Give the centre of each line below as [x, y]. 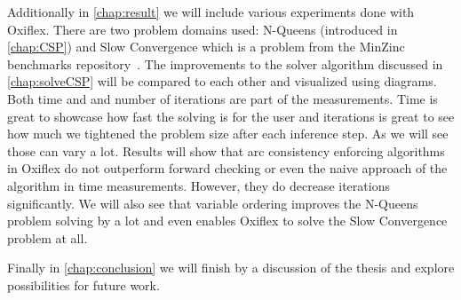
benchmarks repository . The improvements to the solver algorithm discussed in [225, 63]
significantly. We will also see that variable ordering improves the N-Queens [213, 203]
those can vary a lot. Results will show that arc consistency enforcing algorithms [226, 150]
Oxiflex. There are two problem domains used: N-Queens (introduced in [203, 29]
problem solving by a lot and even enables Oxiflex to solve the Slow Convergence [227, 221]
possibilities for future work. [83, 284]
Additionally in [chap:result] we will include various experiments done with [211, 12]
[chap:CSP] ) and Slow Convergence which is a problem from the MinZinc [206, 47]
